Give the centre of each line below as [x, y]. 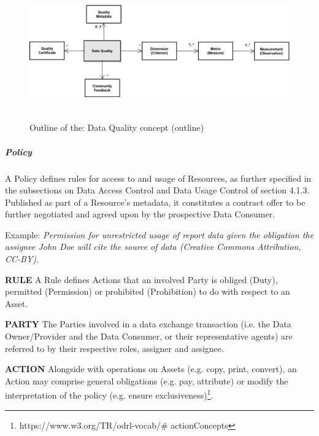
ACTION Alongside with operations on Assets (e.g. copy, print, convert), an [151, 369]
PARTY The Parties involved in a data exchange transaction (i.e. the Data [148, 324]
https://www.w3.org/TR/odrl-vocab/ [90, 425]
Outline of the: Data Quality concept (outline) [117, 127]
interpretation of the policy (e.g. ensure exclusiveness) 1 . [109, 394]
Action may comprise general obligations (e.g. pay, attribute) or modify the [147, 380]
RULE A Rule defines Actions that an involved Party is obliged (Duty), [141, 279]
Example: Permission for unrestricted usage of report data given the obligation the [159, 234]
